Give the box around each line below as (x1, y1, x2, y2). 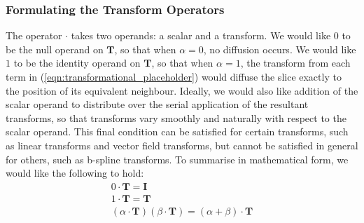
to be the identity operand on (13, 55, 141, 70)
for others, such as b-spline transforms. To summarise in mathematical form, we (6, 151, 349, 166)
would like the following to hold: (6, 165, 144, 180)
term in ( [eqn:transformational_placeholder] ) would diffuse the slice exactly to (6, 69, 342, 83)
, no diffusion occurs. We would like (203, 41, 356, 56)
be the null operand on (6, 41, 104, 56)
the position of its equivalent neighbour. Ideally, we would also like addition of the (6, 83, 358, 97)
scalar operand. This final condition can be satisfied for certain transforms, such (6, 124, 349, 139)
